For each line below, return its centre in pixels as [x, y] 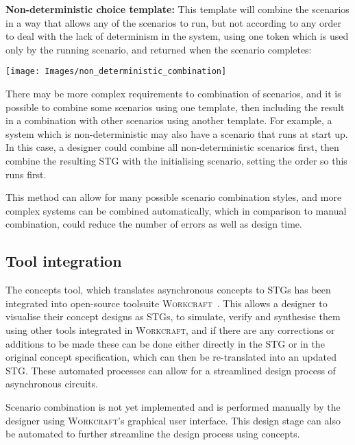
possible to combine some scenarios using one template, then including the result [175, 107]
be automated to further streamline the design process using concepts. [153, 434]
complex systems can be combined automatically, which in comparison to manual [176, 210]
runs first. [26, 174]
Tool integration [64, 261]
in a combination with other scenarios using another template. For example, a [169, 120]
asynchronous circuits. [52, 384]
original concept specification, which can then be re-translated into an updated [171, 357]
